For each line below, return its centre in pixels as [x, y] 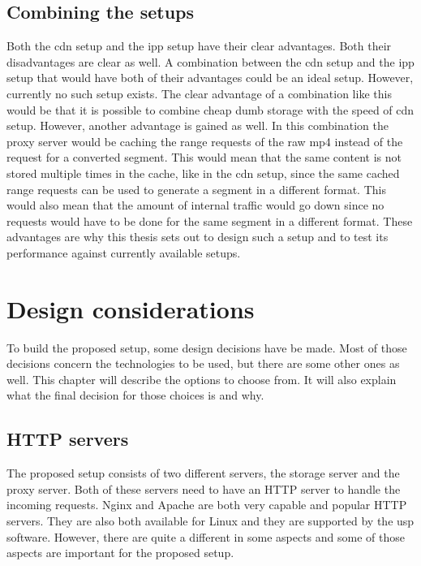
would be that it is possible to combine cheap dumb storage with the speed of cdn [210, 109]
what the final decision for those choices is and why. [135, 395]
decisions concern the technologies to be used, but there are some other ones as [203, 363]
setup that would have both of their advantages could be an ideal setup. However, [210, 78]
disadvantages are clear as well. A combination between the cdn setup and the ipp [210, 61]
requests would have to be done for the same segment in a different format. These [210, 220]
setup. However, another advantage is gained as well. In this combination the [198, 125]
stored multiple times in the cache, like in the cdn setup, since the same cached [203, 173]
